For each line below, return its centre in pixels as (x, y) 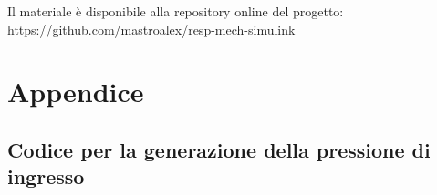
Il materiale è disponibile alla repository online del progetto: (176, 11)
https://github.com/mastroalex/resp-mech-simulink (151, 29)
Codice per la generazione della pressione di (219, 149)
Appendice (76, 92)
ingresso (46, 176)
